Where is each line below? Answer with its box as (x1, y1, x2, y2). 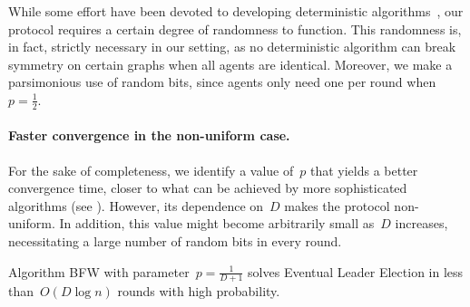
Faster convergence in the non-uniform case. (8, 126, 290, 145)
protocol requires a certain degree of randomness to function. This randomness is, (8, 19, 462, 38)
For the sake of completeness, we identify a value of (8, 160, 294, 179)
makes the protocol (284, 196, 390, 215)
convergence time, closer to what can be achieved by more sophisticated (8, 178, 407, 197)
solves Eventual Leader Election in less (248, 262, 464, 281)
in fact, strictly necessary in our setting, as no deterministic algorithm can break (8, 37, 456, 56)
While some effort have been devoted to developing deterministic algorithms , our (8, 2, 464, 20)
